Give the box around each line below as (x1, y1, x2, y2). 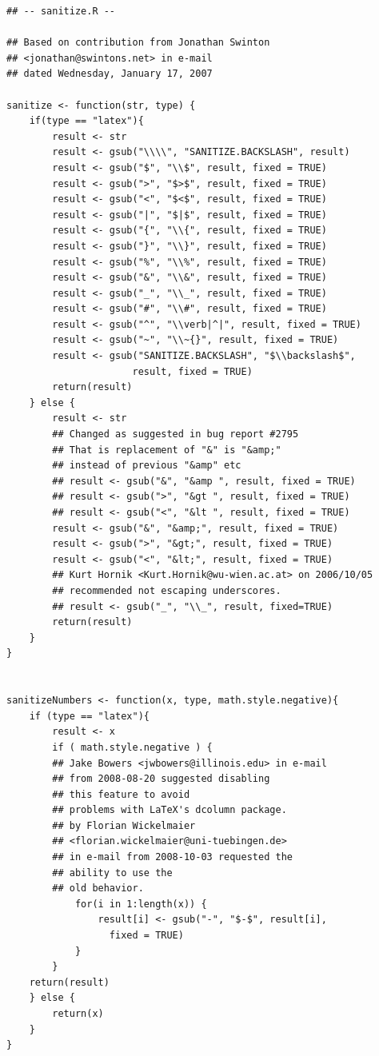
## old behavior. (52, 883, 144, 895)
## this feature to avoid (52, 788, 190, 800)
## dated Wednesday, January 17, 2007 (6, 68, 213, 80)
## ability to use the (52, 867, 173, 879)
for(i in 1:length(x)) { (74, 898, 207, 910)
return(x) (52, 1008, 104, 1019)
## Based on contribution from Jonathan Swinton (6, 37, 270, 49)
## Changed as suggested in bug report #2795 (52, 428, 299, 440)
